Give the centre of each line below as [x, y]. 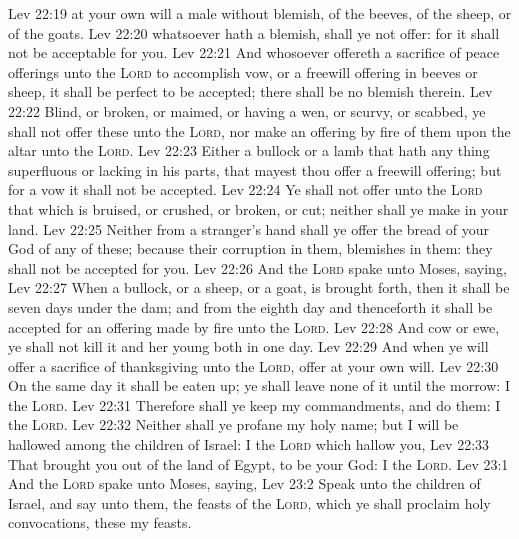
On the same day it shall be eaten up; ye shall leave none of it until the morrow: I [259, 385]
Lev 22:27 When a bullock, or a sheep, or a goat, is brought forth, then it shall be [259, 287]
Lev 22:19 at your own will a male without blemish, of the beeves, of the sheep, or [260, 13]
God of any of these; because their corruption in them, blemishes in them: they [250, 248]
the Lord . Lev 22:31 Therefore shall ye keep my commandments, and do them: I [254, 404]
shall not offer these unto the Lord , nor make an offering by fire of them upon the [259, 130]
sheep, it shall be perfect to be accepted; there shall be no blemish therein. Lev [250, 91]
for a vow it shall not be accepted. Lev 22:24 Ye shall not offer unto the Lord [245, 189]
